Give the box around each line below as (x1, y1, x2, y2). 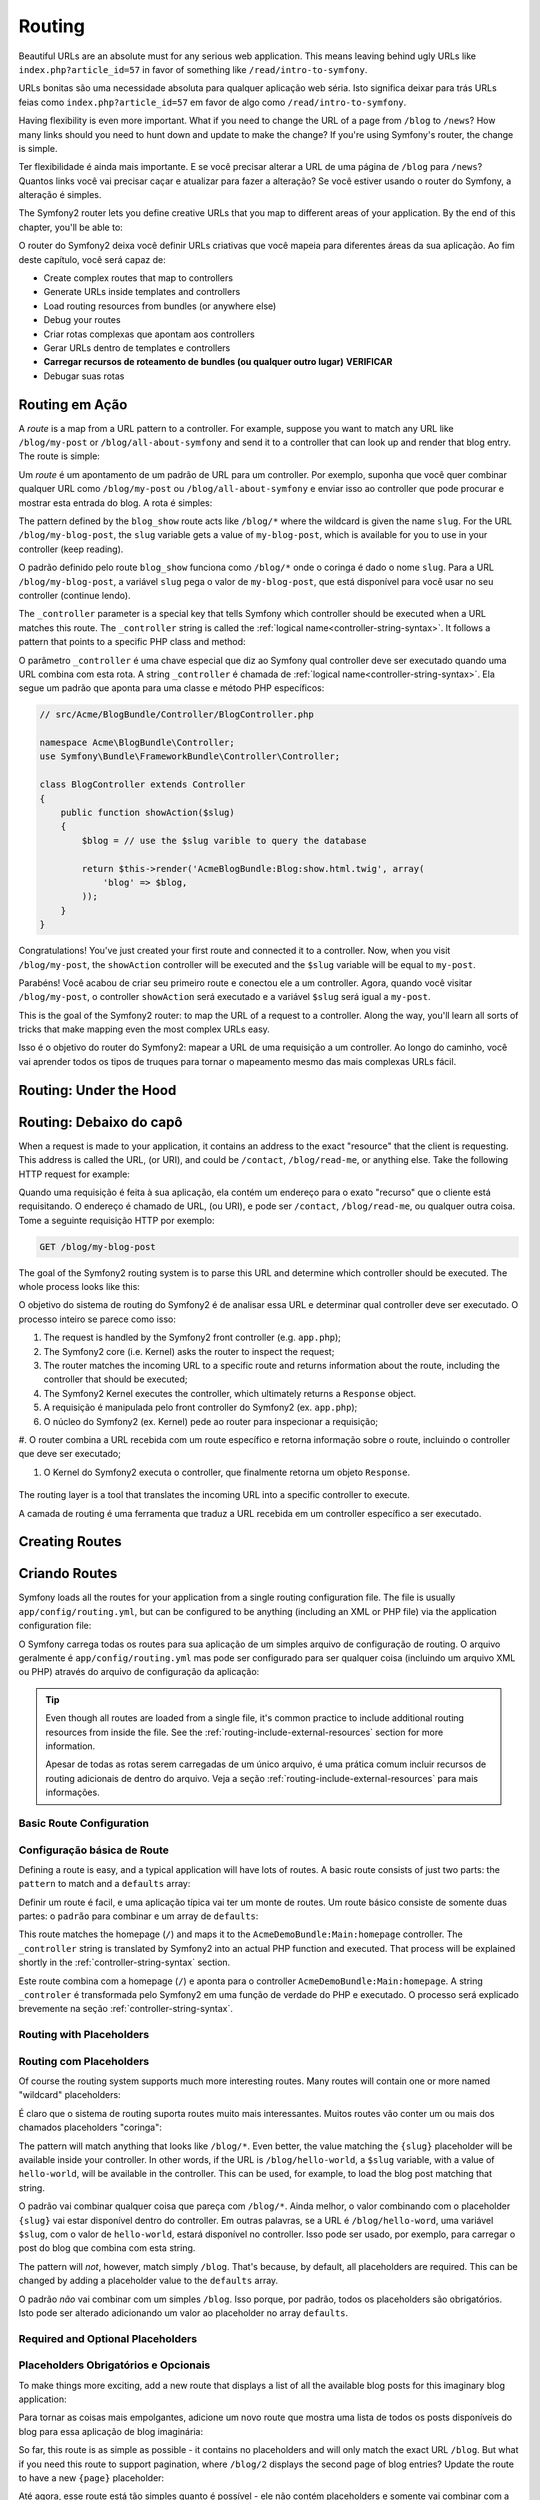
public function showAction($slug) (60, 807, 235, 819)
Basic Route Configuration (18, 1816, 150, 1830)
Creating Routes (18, 1533, 122, 1550)
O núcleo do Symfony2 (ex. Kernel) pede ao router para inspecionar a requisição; (43, 1415, 379, 1427)
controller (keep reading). (18, 543, 124, 555)
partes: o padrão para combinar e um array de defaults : (18, 1910, 259, 1922)
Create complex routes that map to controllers (43, 272, 234, 284)
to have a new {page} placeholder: (18, 2472, 165, 2484)
